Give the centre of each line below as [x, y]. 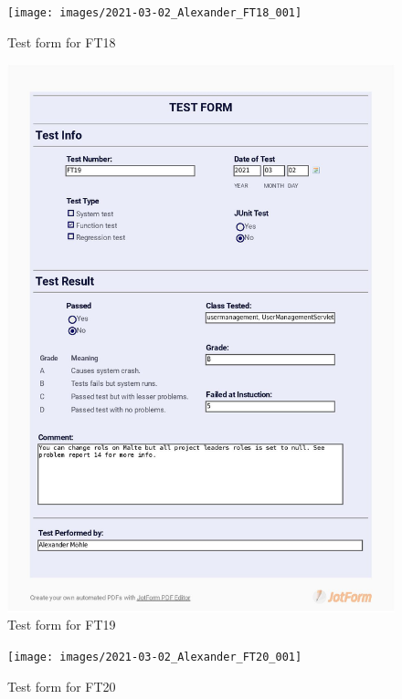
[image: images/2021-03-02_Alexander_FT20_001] [155, 657]
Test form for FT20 [62, 686]
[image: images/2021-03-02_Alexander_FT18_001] [155, 13]
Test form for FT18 [62, 42]
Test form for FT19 [62, 625]
